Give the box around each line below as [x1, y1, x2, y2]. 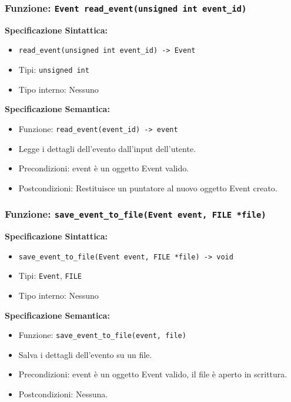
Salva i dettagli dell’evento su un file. [18, 348, 152, 360]
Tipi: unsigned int [18, 63, 89, 76]
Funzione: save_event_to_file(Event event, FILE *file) [5, 207, 266, 221]
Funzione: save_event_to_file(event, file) [18, 329, 186, 341]
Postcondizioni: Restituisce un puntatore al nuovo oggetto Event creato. [18, 181, 277, 194]
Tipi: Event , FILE [18, 269, 82, 282]
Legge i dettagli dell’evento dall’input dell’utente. [18, 142, 196, 154]
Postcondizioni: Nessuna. [18, 388, 108, 400]
